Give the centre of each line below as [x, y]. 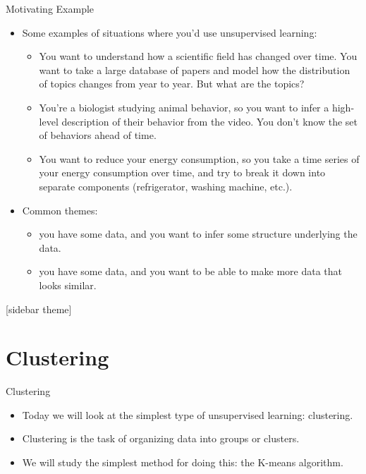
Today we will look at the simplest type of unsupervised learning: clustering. [188, 414]
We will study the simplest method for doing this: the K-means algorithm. [183, 462]
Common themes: [60, 210]
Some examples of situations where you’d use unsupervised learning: [170, 32]
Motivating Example [50, 8]
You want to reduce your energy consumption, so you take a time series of [199, 158]
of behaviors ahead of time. [98, 135]
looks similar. [68, 285]
